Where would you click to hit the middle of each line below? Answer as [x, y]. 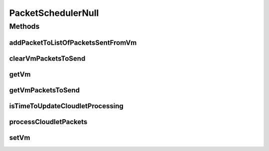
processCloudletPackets [48, 122]
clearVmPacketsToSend [47, 58]
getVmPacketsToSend [44, 90]
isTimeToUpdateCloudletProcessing [67, 106]
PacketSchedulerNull [54, 13]
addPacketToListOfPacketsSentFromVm [73, 42]
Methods [24, 26]
